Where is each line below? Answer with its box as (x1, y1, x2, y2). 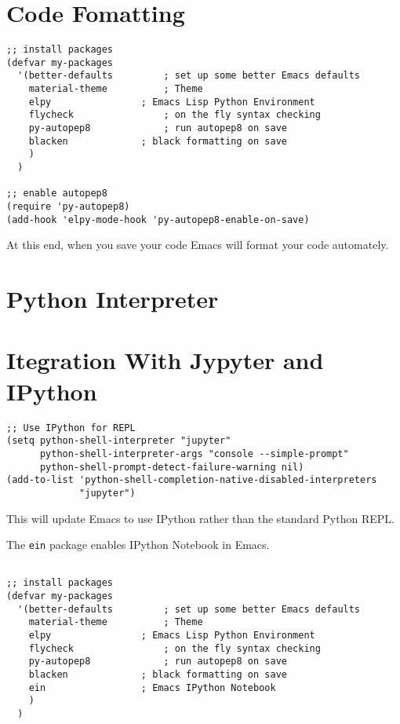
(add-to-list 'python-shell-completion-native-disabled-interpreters (6, 474, 377, 486)
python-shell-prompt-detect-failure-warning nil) (39, 461, 304, 473)
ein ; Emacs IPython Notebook (28, 682, 276, 693)
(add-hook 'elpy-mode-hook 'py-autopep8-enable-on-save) (6, 214, 310, 225)
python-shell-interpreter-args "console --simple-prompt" (39, 448, 349, 459)
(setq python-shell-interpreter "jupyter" (6, 435, 231, 447)
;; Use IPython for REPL (6, 422, 136, 433)
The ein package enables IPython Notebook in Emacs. (6, 536, 270, 553)
